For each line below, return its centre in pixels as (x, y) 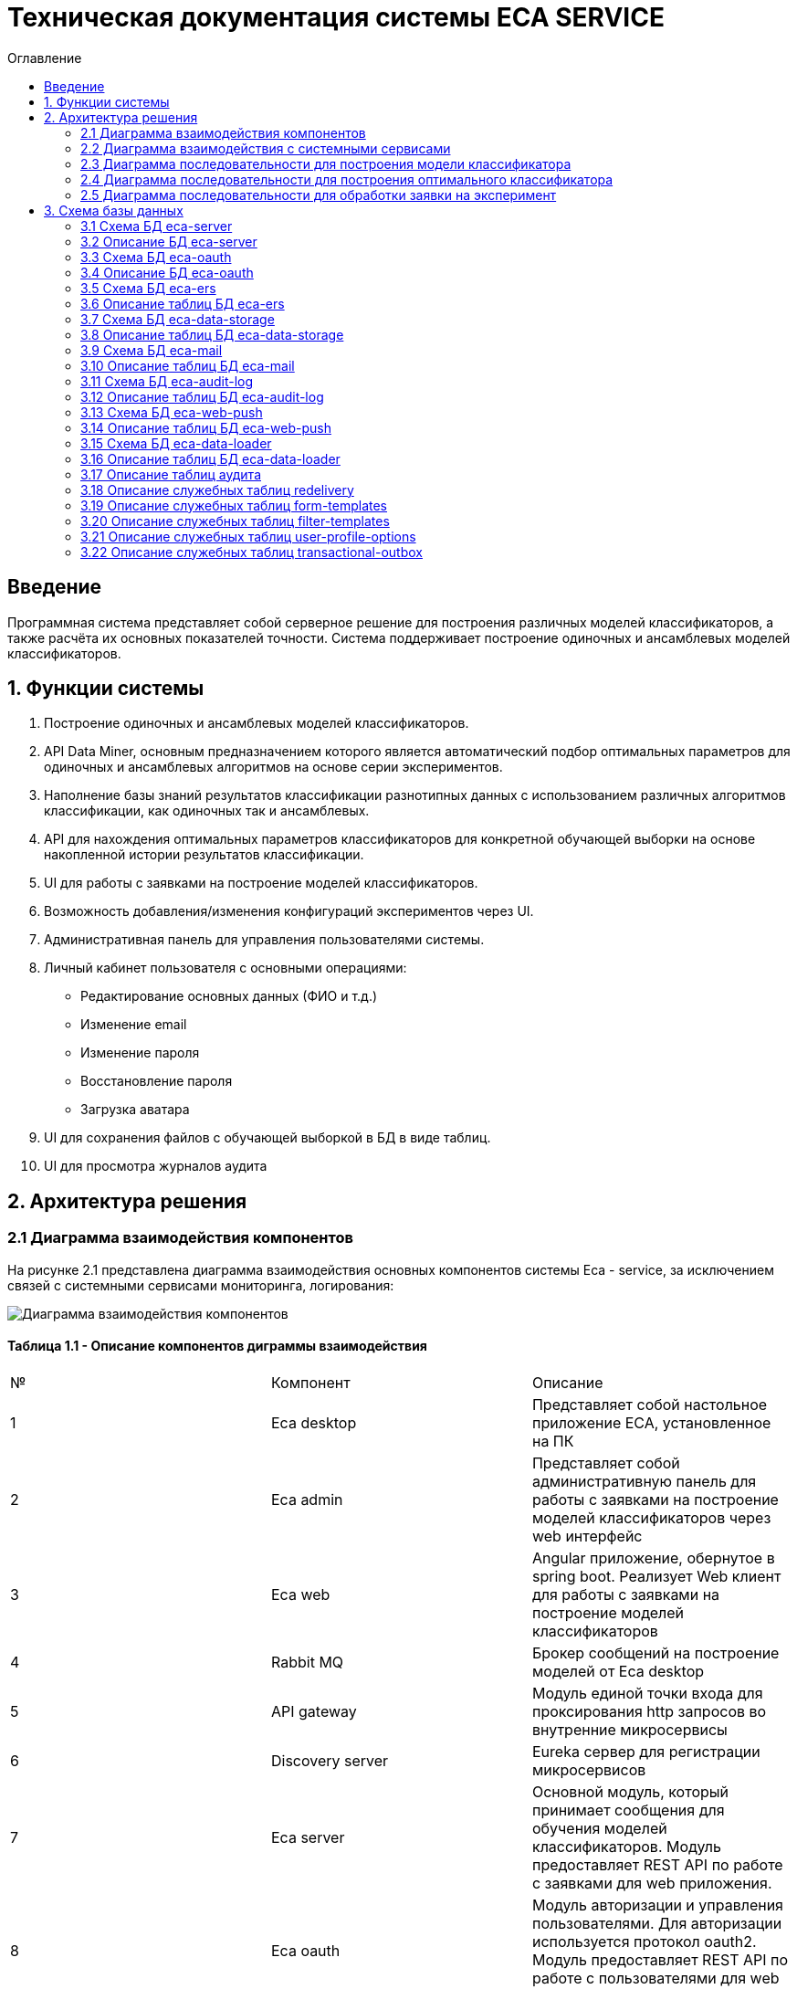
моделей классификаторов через (651, 1517)
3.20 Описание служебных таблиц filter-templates (235, 521)
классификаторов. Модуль (626, 1846)
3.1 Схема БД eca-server (157, 226)
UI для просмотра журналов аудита (156, 1166)
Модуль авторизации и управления (657, 1905)
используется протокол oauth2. (644, 1941)
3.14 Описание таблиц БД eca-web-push (206, 427)
